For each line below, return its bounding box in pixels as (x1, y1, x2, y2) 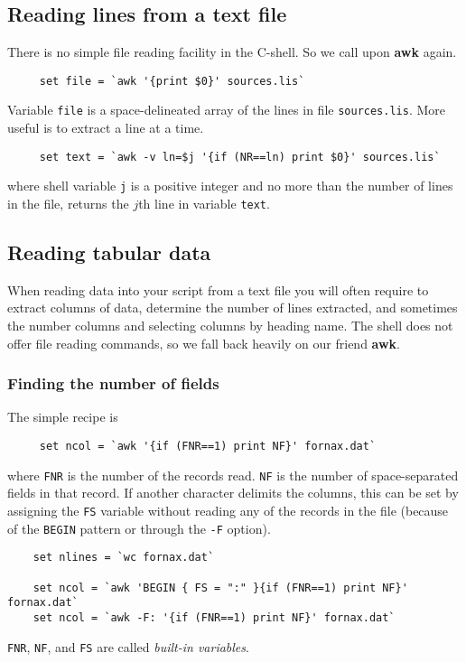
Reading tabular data (7, 238, 211, 266)
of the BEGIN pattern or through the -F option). (7, 518, 271, 537)
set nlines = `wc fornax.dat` (33, 551, 215, 564)
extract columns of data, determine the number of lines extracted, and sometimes (7, 298, 458, 317)
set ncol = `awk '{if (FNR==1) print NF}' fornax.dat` (39, 440, 377, 453)
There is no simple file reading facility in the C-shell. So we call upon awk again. (7, 42, 457, 61)
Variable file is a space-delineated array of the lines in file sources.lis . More (7, 100, 446, 119)
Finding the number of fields (7, 372, 219, 395)
